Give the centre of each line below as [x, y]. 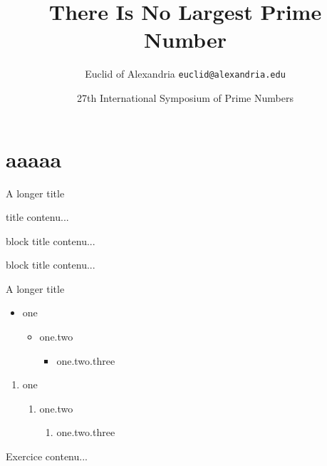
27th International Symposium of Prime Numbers [185, 97]
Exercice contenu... [47, 456]
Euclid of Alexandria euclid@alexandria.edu [185, 74]
